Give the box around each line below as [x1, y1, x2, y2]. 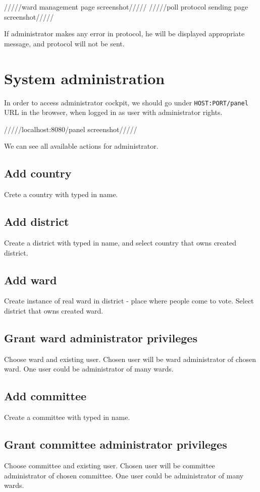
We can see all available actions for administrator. [4, 141, 159, 151]
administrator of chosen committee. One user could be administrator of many [4, 470, 244, 480]
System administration [4, 68, 165, 88]
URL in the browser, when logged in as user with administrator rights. [4, 107, 223, 117]
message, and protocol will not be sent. [4, 38, 125, 48]
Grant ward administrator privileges [4, 330, 197, 345]
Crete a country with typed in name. [4, 189, 118, 200]
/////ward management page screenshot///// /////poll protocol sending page [4, 2, 248, 12]
